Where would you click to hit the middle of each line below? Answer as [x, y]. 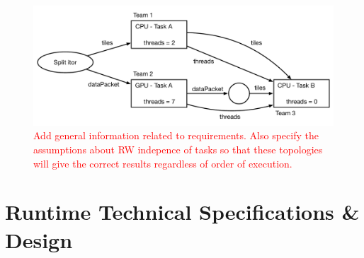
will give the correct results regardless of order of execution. [163, 163]
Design [39, 239]
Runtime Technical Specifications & [182, 212]
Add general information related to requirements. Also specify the [176, 135]
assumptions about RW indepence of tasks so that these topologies [178, 149]
